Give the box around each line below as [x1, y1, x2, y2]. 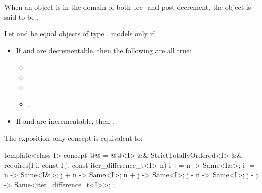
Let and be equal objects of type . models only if [4, 28, 154, 39]
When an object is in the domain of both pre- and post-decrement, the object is [4, 2, 251, 12]
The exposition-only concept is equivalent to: [4, 133, 143, 143]
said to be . [4, 11, 39, 22]
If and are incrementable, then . [16, 115, 114, 126]
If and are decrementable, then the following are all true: [16, 45, 192, 55]
